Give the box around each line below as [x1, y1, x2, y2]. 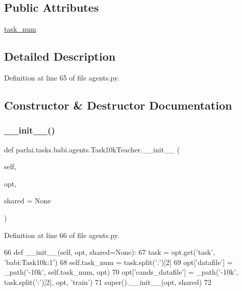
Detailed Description [4, 48, 116, 64]
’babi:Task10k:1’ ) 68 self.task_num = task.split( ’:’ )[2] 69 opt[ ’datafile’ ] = [4, 256, 233, 267]
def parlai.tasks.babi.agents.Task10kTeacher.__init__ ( [4, 144, 180, 154]
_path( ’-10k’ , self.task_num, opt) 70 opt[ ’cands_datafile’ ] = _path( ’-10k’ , [4, 267, 238, 277]
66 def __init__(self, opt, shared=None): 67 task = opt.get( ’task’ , [4, 247, 215, 257]
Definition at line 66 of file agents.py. [4, 229, 119, 240]
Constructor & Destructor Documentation [4, 97, 232, 113]
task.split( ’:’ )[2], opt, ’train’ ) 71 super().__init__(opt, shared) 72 [4, 276, 211, 287]
